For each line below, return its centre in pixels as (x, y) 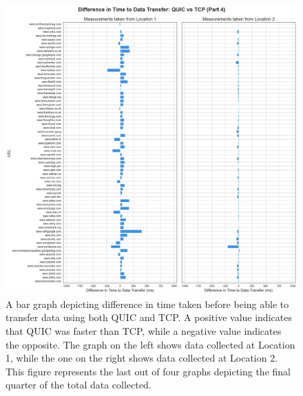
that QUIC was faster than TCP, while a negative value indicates (144, 331)
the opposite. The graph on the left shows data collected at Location (150, 344)
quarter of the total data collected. (79, 385)
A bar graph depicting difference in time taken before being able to (147, 304)
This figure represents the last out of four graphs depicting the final (148, 371)
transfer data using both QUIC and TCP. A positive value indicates (149, 317)
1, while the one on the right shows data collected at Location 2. (142, 358)
